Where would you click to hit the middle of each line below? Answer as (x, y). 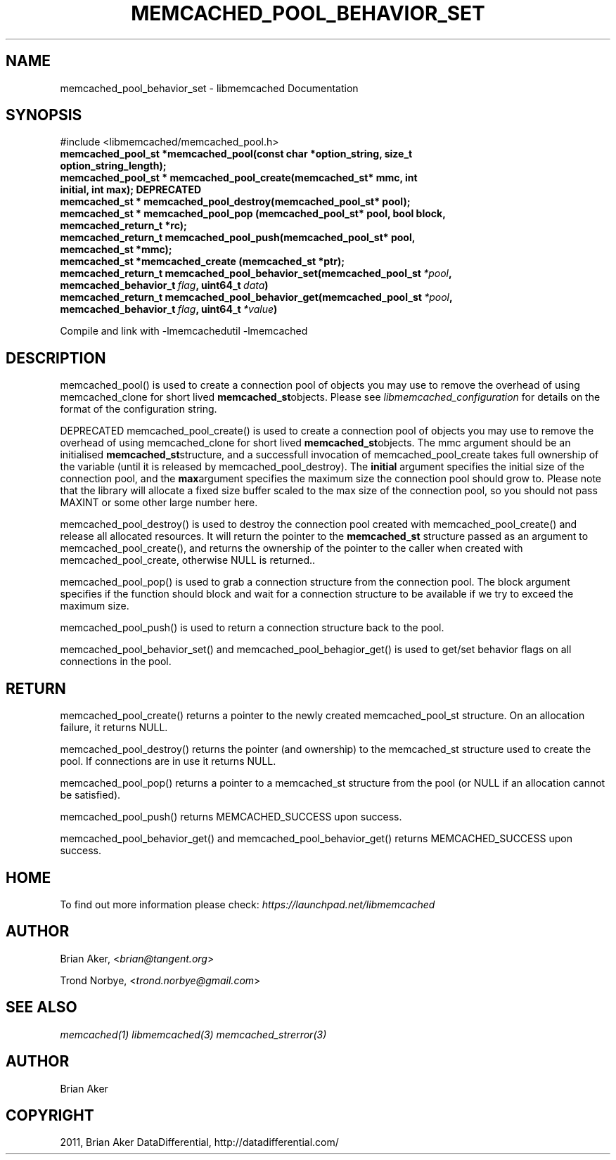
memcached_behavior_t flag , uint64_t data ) (164, 285)
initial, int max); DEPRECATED (130, 190)
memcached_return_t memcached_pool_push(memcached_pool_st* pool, (238, 238)
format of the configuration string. (139, 409)
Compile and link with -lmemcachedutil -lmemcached (184, 331)
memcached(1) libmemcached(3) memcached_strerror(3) (193, 1034)
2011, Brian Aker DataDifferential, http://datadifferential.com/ (199, 1142)
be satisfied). (90, 795)
